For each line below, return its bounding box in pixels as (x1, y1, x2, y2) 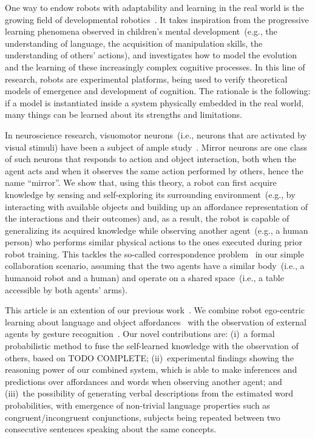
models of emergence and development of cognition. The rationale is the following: (5, 84, 311, 97)
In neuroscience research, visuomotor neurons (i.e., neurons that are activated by (5, 128, 307, 141)
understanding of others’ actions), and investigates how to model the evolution (5, 49, 297, 61)
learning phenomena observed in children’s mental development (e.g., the (5, 25, 277, 38)
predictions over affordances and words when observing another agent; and (5, 375, 282, 387)
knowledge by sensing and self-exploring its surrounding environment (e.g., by (5, 188, 296, 200)
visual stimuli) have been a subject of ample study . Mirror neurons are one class (5, 140, 308, 153)
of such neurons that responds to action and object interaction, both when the (5, 152, 296, 165)
